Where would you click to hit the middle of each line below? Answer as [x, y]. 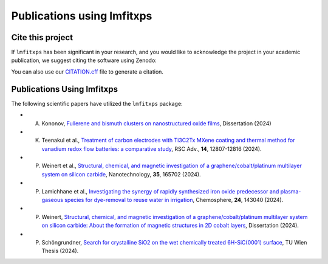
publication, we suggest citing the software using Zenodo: [84, 60]
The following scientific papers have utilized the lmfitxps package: [97, 103]
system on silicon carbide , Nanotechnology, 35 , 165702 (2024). [121, 174]
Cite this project [42, 37]
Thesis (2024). [60, 251]
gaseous [53, 200]
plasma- [291, 191]
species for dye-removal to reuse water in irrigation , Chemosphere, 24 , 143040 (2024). [174, 200]
